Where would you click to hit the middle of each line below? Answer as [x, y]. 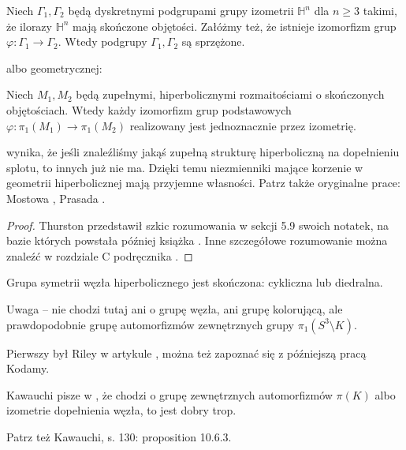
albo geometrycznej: [54, 67]
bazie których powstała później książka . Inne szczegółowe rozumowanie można [197, 240]
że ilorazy [29, 26]
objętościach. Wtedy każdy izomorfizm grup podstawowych [149, 109]
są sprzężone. [213, 41]
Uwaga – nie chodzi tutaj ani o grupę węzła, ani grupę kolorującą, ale [175, 308]
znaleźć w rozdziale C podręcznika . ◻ [100, 255]
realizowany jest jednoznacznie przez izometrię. [243, 125]
